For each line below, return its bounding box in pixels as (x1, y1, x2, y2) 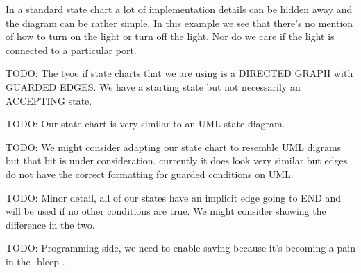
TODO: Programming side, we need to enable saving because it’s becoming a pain (6, 240, 355, 255)
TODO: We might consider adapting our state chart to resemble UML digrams (6, 139, 342, 154)
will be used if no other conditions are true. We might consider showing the (6, 204, 326, 218)
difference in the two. (6, 217, 95, 231)
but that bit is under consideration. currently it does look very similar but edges (6, 153, 348, 168)
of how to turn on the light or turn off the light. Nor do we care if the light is (6, 29, 335, 44)
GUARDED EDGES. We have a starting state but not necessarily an (6, 79, 301, 94)
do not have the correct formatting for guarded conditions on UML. (6, 166, 294, 181)
